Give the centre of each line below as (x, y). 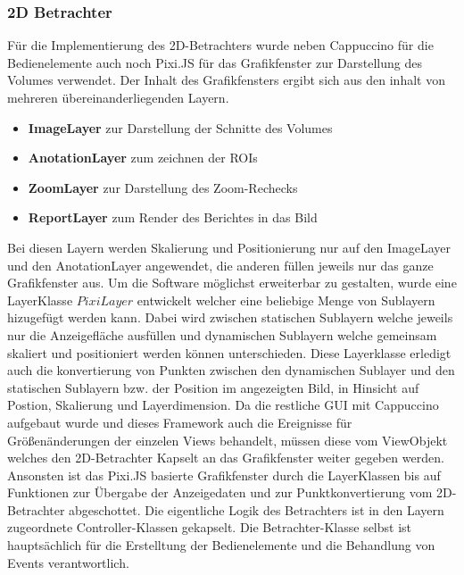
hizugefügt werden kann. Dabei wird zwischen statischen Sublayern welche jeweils (230, 317)
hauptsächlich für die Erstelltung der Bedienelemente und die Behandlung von (221, 545)
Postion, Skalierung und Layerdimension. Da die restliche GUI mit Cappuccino (223, 405)
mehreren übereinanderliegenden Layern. (118, 97)
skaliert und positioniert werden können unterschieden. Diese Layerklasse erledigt (229, 352)
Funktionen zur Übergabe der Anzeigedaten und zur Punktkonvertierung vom (220, 492)
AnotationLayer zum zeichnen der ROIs (143, 158)
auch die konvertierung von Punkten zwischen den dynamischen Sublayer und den (231, 370)
